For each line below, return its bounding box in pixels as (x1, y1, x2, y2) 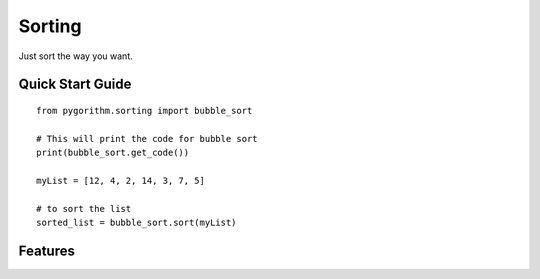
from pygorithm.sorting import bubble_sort (36, 105, 253, 116)
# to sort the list (36, 203, 132, 214)
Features (18, 242, 75, 259)
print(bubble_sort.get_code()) (36, 147, 190, 159)
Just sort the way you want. (18, 50, 134, 62)
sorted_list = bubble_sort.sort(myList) (36, 217, 237, 229)
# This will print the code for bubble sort (36, 133, 259, 144)
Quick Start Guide (18, 76, 132, 93)
